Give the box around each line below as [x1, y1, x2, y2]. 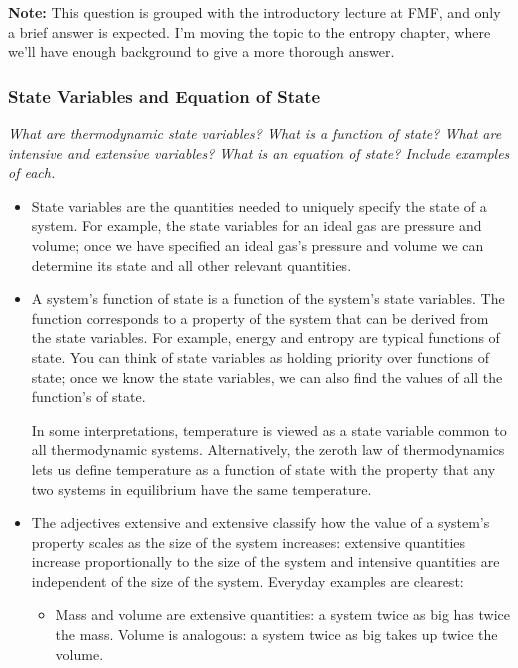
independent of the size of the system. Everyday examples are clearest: [31, 570, 464, 591]
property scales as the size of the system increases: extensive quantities [31, 531, 466, 552]
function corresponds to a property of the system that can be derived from [31, 307, 489, 328]
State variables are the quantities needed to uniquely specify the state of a [31, 195, 487, 216]
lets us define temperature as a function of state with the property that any [31, 458, 496, 479]
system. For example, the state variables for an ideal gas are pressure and [31, 215, 482, 236]
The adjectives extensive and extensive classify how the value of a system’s [31, 512, 490, 533]
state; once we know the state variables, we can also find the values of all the [31, 366, 503, 387]
